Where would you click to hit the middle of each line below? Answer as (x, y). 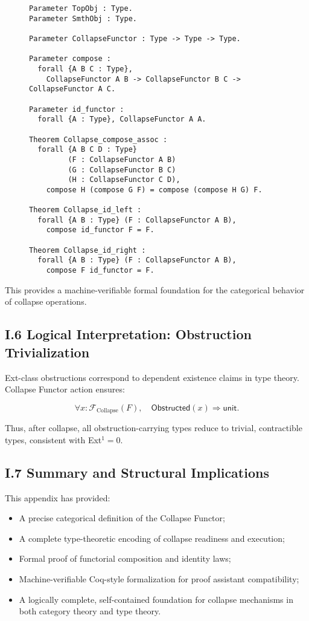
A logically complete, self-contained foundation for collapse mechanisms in (156, 599)
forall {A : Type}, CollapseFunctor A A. (122, 119)
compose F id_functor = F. (100, 271)
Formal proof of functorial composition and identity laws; (125, 558)
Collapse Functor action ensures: (65, 389)
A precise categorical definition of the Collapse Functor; (122, 518)
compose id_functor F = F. (100, 230)
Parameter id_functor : (77, 109)
